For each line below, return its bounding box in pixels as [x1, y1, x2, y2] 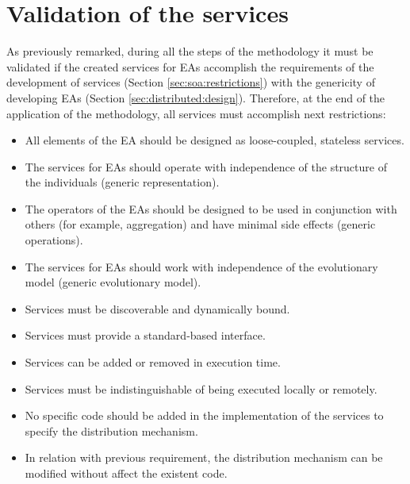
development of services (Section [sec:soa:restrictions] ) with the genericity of [6, 74, 375, 90]
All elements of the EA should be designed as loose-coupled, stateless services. [25, 132, 404, 148]
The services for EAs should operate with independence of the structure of [25, 158, 387, 175]
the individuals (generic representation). [25, 174, 220, 190]
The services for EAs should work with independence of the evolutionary [25, 258, 378, 275]
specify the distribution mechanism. [25, 422, 198, 439]
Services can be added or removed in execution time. [25, 354, 281, 371]
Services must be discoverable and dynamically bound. [25, 300, 290, 317]
